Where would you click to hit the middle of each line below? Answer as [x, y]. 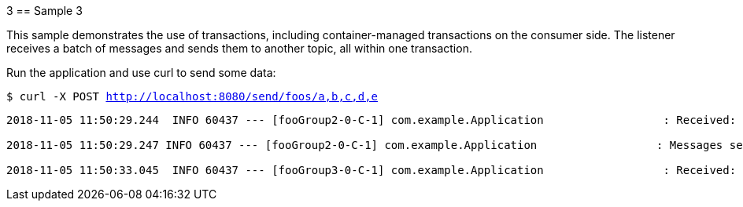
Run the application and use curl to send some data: [141, 73]
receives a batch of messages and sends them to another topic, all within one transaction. [239, 48]
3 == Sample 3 [44, 11]
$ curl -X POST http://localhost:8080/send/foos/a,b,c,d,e [192, 96]
